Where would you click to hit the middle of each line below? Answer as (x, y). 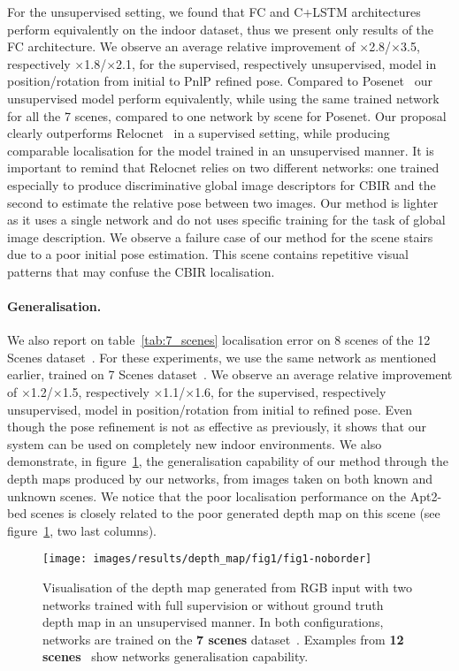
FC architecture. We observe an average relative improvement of (181, 46)
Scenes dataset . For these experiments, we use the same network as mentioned (222, 357)
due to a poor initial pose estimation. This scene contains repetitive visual (208, 254)
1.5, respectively (106, 392)
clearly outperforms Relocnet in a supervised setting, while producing (199, 133)
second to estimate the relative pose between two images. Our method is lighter (223, 202)
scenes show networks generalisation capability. (176, 656)
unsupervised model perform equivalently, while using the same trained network (223, 98)
